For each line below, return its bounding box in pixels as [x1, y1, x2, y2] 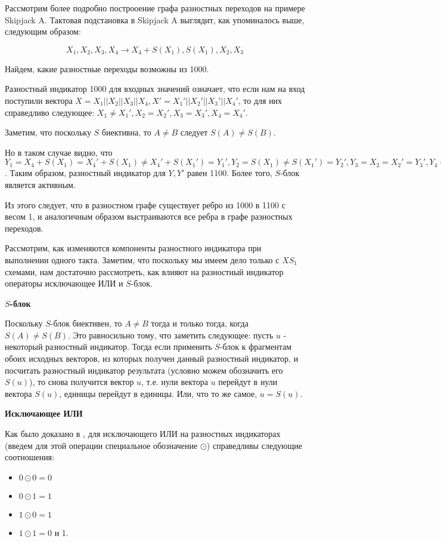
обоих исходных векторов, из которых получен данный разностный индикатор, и [5, 352, 299, 365]
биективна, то [101, 126, 151, 138]
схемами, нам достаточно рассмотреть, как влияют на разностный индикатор [5, 265, 284, 278]
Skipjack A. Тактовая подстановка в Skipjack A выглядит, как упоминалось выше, [5, 13, 305, 26]
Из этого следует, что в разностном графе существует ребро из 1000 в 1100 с [5, 198, 285, 211]
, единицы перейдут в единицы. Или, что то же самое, [59, 387, 257, 399]
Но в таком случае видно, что [5, 146, 113, 158]
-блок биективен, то [50, 317, 122, 329]
